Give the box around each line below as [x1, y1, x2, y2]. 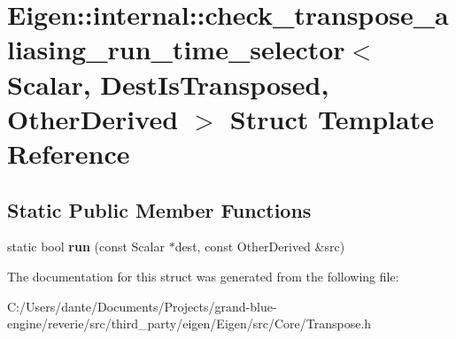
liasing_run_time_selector [7, 31, 345, 67]
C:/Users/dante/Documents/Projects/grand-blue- [7, 297, 277, 315]
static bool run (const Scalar [7, 237, 165, 256]
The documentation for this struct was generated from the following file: [7, 266, 399, 285]
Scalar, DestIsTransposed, [7, 65, 329, 102]
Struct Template [229, 100, 434, 136]
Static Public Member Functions [7, 196, 312, 223]
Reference [7, 135, 130, 171]
